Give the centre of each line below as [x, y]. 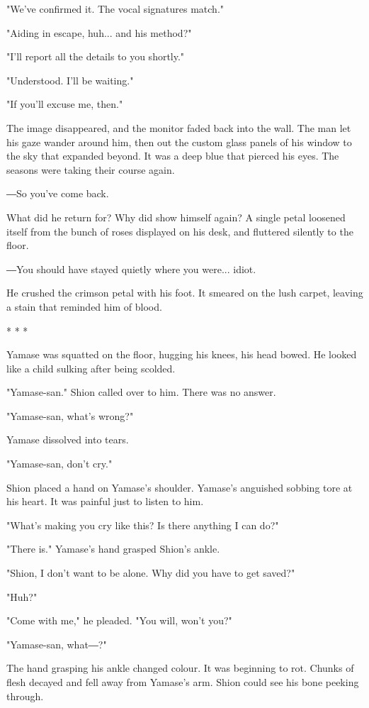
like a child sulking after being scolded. [91, 368]
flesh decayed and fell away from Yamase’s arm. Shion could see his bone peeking [183, 682]
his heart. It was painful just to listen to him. [105, 501]
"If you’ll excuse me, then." [65, 104]
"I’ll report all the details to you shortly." [96, 56]
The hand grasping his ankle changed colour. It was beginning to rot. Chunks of [180, 668]
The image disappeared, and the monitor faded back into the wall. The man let [179, 127]
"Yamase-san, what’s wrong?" [70, 415]
